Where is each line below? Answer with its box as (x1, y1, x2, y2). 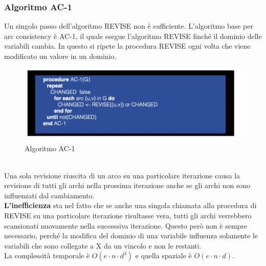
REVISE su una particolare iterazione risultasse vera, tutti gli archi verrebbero (4, 210, 252, 221)
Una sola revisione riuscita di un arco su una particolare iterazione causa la (4, 170, 240, 180)
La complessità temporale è (4, 250, 90, 261)
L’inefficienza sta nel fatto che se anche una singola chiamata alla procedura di (4, 200, 257, 211)
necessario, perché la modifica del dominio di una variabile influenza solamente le (4, 230, 258, 241)
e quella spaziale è (135, 250, 192, 261)
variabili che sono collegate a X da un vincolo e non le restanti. (4, 240, 202, 251)
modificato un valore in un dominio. (4, 51, 117, 61)
